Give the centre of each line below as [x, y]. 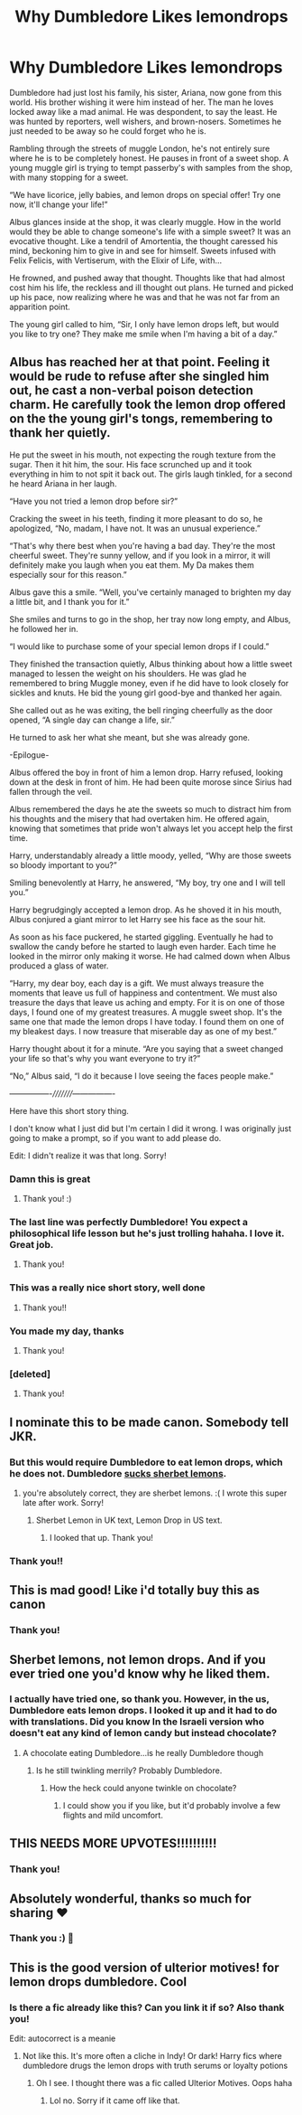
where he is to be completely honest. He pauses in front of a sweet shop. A [149, 158]
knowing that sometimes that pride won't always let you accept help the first [151, 828]
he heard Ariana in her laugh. [63, 483]
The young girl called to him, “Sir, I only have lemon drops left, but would [144, 324]
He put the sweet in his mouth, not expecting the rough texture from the [143, 455]
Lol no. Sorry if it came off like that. [114, 2101]
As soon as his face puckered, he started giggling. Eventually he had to [141, 937]
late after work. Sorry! [63, 1502]
